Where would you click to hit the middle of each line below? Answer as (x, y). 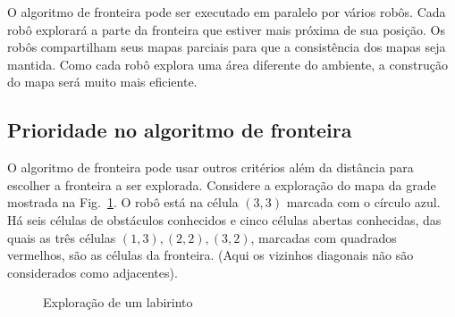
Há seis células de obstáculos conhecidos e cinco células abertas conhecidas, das (224, 219)
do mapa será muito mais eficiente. (102, 82)
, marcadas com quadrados (324, 237)
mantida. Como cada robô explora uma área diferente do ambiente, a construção (227, 64)
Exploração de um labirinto (118, 302)
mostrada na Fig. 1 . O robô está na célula (123, 202)
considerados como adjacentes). (93, 272)
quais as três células (62, 237)
